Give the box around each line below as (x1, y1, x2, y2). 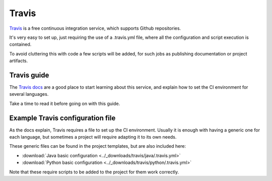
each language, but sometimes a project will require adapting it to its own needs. (9, 134, 177, 140)
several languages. (9, 91, 49, 97)
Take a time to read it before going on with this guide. (9, 100, 120, 106)
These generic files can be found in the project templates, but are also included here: (9, 143, 186, 149)
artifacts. (9, 58, 28, 64)
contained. (9, 41, 32, 47)
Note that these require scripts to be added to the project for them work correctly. (9, 169, 179, 175)
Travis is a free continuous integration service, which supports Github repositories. (9, 25, 181, 31)
